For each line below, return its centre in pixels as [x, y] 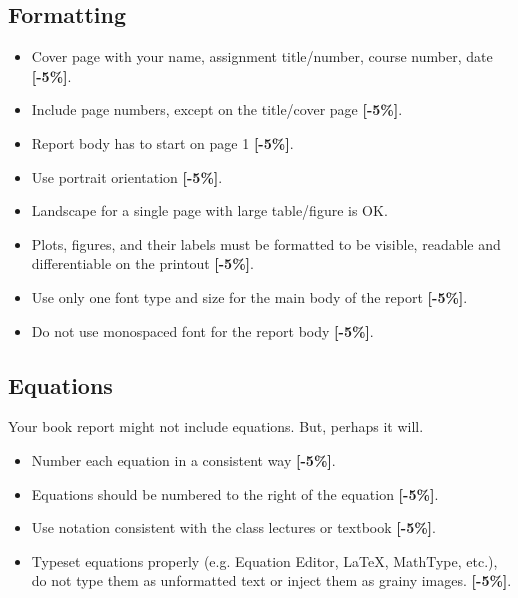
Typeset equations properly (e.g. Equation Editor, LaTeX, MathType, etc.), [264, 560]
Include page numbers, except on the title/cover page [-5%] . [217, 109]
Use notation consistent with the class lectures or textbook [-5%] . [233, 527]
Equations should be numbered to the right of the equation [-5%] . [235, 493]
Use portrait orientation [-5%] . [127, 176]
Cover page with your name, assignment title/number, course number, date [262, 56]
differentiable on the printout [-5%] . [142, 263]
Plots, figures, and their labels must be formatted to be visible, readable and [266, 243]
